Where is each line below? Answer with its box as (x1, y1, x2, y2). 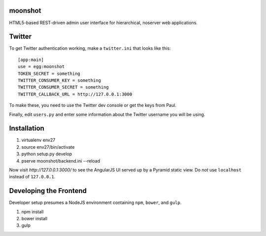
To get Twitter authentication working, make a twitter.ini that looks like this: (9, 45, 171, 51)
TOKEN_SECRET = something (18, 70, 81, 76)
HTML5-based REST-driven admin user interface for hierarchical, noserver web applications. (9, 20, 198, 26)
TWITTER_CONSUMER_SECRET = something (18, 84, 109, 90)
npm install (21, 208, 44, 214)
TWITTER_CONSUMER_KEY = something (18, 77, 101, 83)
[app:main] (18, 57, 44, 63)
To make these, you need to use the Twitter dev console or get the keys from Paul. (9, 102, 177, 108)
